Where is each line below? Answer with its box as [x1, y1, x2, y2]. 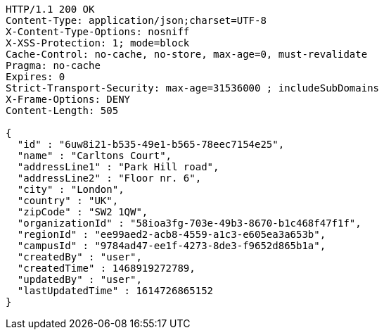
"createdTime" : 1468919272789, [17, 263, 196, 274]
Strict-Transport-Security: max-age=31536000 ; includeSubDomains [6, 82, 380, 94]
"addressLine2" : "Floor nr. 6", [17, 172, 202, 184]
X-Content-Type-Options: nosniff [6, 26, 190, 37]
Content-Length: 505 [6, 105, 119, 116]
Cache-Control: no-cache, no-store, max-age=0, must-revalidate [6, 49, 368, 60]
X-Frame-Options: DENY [6, 94, 131, 105]
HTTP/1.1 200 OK [6, 4, 95, 15]
